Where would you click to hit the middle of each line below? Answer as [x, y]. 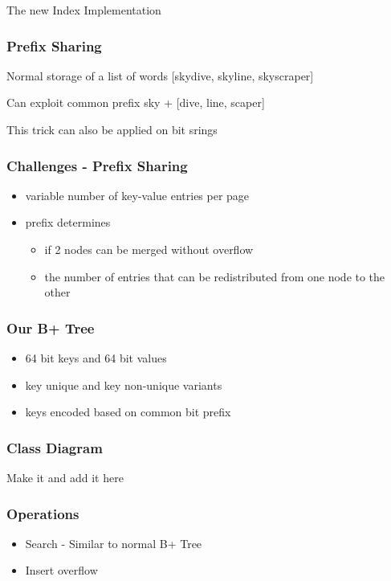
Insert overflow [61, 570]
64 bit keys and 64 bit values [96, 358]
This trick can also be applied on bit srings [112, 129]
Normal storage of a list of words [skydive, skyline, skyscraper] [160, 75]
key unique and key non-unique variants [124, 385]
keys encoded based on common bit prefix [128, 412]
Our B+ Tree [51, 327]
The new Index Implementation [84, 10]
